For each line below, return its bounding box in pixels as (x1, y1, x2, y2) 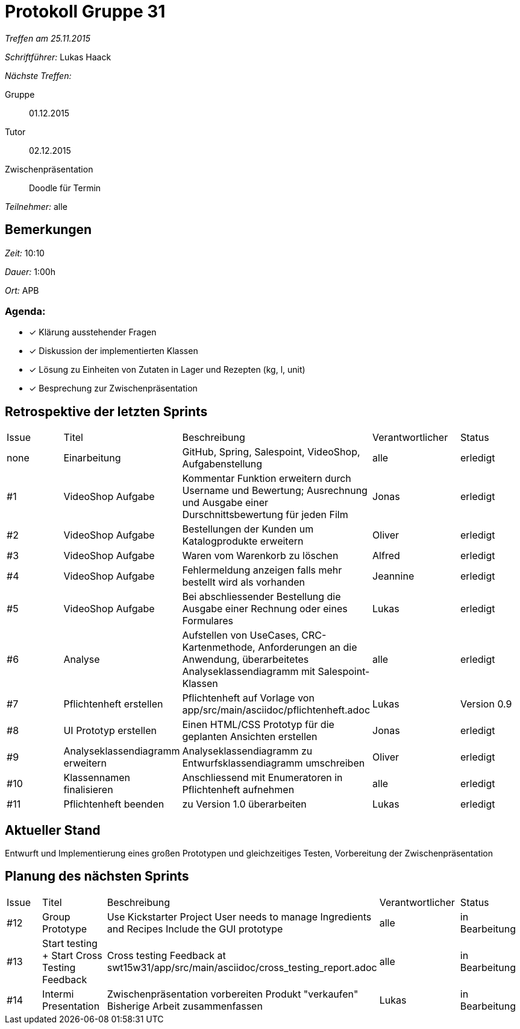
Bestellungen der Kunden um (182, 523, 314, 536)
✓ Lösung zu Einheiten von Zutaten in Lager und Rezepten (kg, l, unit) (29, 364, 305, 375)
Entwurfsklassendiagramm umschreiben (182, 757, 365, 770)
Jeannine (372, 570, 415, 583)
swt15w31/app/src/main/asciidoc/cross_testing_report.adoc (107, 961, 377, 974)
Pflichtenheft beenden (63, 798, 164, 811)
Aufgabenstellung (182, 458, 263, 470)
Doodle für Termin (29, 182, 101, 193)
